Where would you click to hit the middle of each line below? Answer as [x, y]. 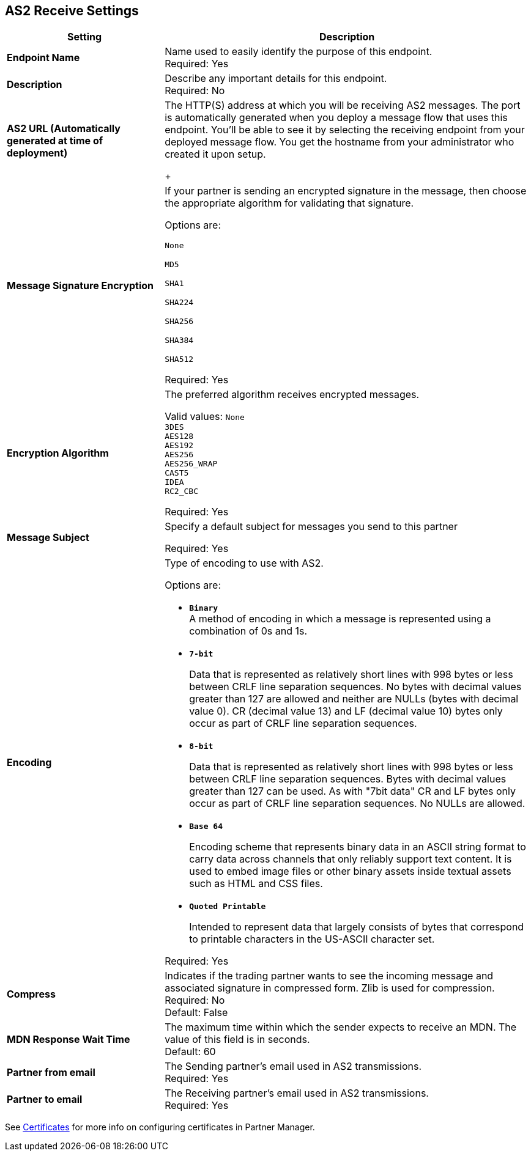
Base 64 [206, 827]
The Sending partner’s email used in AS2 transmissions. [293, 1066]
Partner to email [45, 1099]
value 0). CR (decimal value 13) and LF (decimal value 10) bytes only [346, 711]
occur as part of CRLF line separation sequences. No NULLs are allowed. [357, 804]
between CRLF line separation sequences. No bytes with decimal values [355, 687]
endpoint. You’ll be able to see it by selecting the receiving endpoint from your [345, 130]
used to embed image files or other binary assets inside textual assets [350, 871]
